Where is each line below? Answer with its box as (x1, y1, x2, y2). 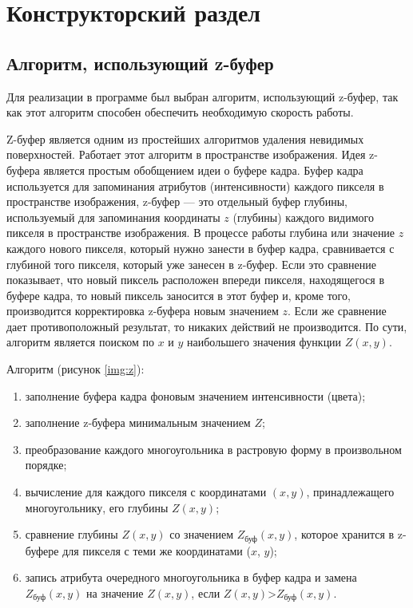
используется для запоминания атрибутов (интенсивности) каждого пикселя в (6, 177, 384, 194)
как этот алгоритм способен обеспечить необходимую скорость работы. (6, 104, 354, 120)
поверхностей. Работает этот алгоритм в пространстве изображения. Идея (6, 146, 366, 163)
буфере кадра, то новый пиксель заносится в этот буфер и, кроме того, (6, 286, 351, 303)
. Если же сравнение (287, 302, 387, 319)
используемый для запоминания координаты (6, 208, 220, 225)
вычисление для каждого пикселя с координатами (25, 484, 267, 500)
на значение (86, 584, 144, 601)
